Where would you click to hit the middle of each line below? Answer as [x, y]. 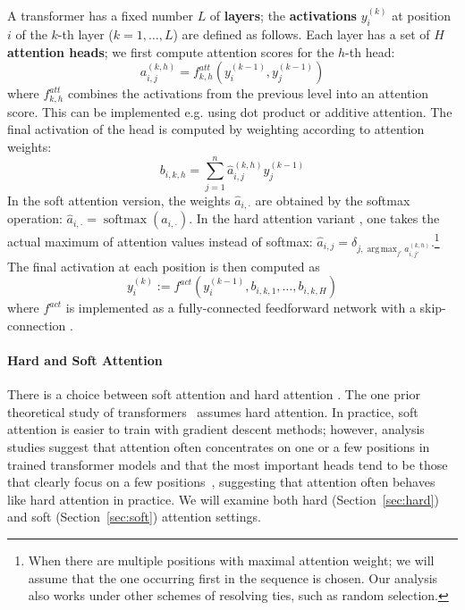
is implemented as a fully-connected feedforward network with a [241, 308]
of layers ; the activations [283, 16]
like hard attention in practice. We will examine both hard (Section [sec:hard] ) [223, 499]
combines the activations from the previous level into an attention [248, 93]
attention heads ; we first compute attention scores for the [171, 51]
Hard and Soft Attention [85, 360]
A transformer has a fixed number [100, 16]
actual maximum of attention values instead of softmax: [160, 241]
